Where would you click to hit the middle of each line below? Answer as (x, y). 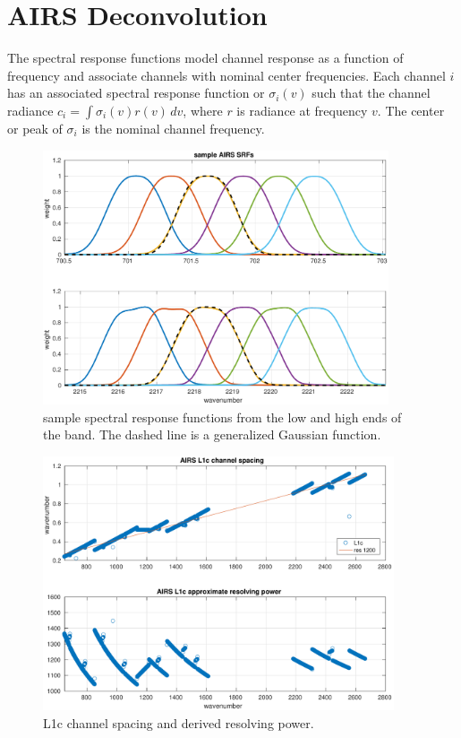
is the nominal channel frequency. (173, 128)
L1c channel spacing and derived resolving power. (179, 722)
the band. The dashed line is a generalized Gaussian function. (212, 434)
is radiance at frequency (302, 110)
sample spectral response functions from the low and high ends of (222, 417)
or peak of (35, 128)
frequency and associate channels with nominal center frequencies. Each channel (226, 75)
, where (203, 110)
